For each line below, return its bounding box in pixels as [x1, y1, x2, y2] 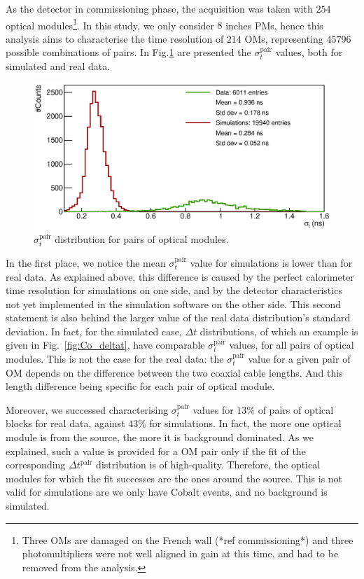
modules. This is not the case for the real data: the [6, 351, 224, 366]
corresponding [6, 457, 66, 472]
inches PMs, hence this [225, 18, 323, 32]
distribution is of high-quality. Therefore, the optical [96, 457, 321, 472]
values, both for [275, 45, 343, 60]
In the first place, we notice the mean [6, 255, 166, 270]
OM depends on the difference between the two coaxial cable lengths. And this [6, 365, 343, 379]
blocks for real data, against [6, 416, 125, 431]
